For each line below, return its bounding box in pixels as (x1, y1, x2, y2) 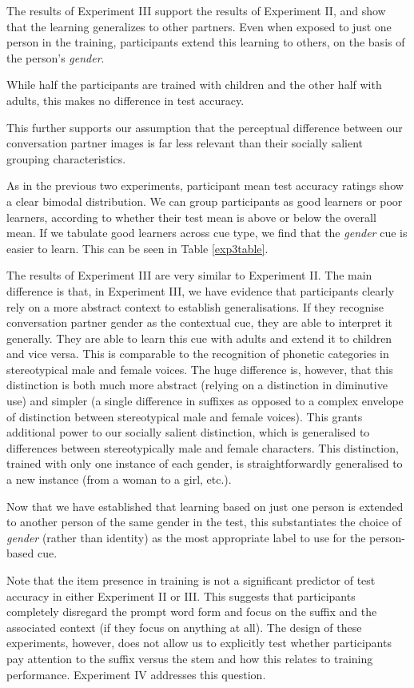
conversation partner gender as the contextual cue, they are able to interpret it (6, 314, 393, 331)
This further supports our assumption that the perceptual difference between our (6, 119, 403, 135)
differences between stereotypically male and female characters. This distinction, (6, 439, 399, 456)
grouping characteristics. (6, 150, 126, 167)
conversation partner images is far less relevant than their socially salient (6, 135, 364, 151)
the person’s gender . (6, 49, 105, 66)
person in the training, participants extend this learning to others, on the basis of (6, 34, 405, 50)
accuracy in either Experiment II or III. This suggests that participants (6, 587, 356, 604)
